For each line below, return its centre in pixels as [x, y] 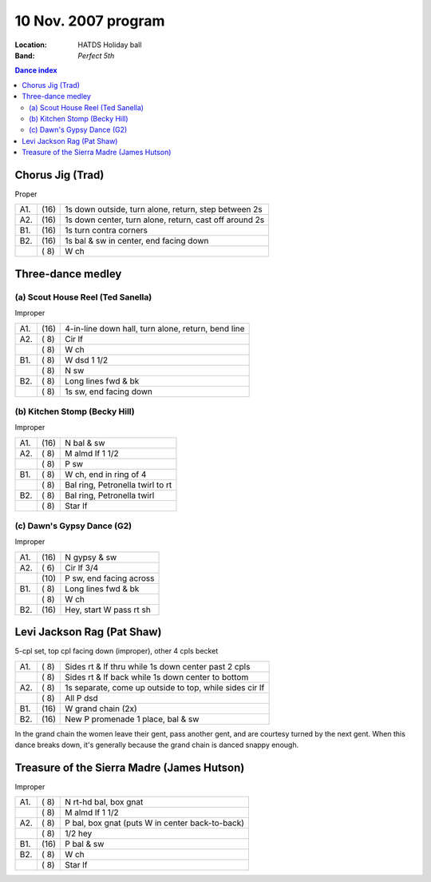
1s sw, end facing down [109, 391]
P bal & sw [85, 844]
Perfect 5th [96, 55]
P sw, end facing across [110, 578]
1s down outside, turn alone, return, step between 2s [164, 209]
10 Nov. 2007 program [90, 21]
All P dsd [82, 697]
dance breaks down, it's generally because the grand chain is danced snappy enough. [157, 745]
